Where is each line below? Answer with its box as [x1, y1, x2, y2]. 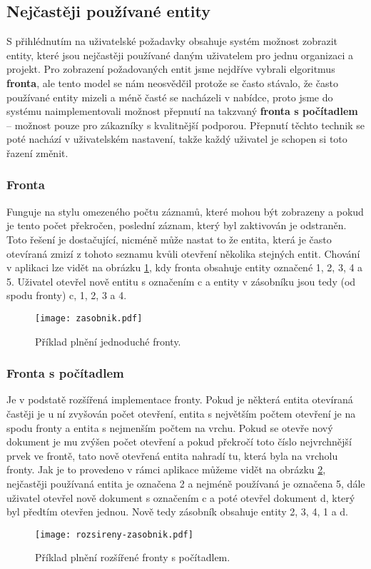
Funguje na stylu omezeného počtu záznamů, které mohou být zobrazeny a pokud [6, 203, 364, 218]
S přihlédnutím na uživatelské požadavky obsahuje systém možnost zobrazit [6, 34, 338, 49]
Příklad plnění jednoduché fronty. [35, 333, 181, 348]
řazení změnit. [6, 145, 68, 160]
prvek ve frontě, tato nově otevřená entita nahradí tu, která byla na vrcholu [6, 448, 338, 463]
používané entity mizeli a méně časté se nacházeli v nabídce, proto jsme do [6, 89, 333, 104]
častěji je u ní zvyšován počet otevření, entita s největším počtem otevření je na [6, 406, 356, 421]
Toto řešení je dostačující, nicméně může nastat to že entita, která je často [6, 231, 332, 246]
